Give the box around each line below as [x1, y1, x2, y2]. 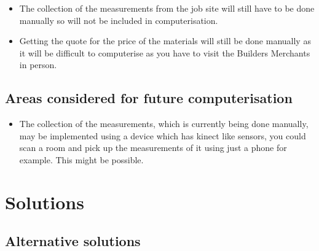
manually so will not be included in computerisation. [19, 14, 218, 26]
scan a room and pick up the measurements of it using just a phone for [19, 141, 287, 154]
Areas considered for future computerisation [5, 88, 293, 107]
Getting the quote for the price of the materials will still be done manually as [19, 34, 311, 47]
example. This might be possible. [19, 153, 144, 166]
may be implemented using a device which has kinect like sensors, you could [19, 129, 306, 142]
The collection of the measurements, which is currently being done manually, [19, 117, 309, 130]
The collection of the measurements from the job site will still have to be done [19, 2, 315, 14]
